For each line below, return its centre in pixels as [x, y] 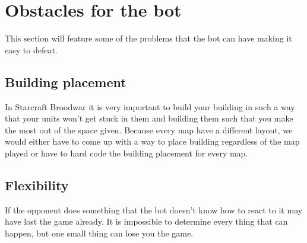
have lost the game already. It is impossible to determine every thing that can [146, 221]
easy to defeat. [31, 49]
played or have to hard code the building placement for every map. [126, 153]
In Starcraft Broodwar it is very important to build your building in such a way [150, 106]
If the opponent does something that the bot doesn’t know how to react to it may [154, 210]
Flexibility [37, 185]
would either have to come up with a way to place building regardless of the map [152, 141]
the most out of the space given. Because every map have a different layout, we [149, 130]
